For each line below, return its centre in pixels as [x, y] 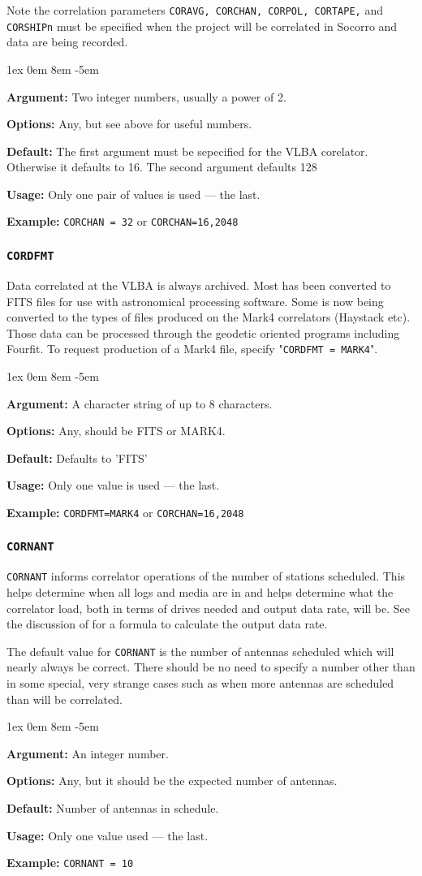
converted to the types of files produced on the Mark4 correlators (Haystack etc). [209, 317]
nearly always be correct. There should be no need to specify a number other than [211, 667]
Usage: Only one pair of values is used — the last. [133, 194]
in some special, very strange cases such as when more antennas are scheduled [200, 683]
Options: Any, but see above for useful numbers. [129, 124]
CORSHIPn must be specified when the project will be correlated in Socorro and [202, 26]
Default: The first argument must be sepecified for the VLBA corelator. [187, 151]
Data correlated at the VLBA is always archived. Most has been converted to [199, 285]
